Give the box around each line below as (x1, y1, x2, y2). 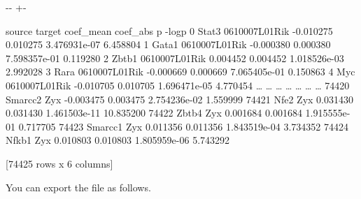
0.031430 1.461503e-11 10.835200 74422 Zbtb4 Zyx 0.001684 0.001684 (6, 105, 302, 120)
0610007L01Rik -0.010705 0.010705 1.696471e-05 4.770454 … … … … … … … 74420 (6, 78, 350, 92)
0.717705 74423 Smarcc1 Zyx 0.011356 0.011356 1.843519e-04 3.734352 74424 (18, 119, 348, 133)
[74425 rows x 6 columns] (6, 156, 113, 170)
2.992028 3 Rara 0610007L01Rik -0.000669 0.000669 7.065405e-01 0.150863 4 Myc (6, 64, 355, 79)
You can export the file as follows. (6, 179, 151, 194)
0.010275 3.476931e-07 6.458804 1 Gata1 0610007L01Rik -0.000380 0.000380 (6, 37, 331, 52)
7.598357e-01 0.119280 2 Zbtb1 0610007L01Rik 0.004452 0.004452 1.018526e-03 (6, 50, 344, 65)
